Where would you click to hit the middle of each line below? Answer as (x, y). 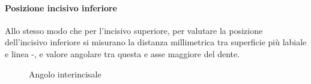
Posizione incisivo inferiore (61, 7)
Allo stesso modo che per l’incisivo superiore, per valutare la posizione (134, 30)
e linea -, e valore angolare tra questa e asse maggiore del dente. (122, 53)
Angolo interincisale (65, 74)
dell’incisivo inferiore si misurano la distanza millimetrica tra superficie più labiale (156, 42)
